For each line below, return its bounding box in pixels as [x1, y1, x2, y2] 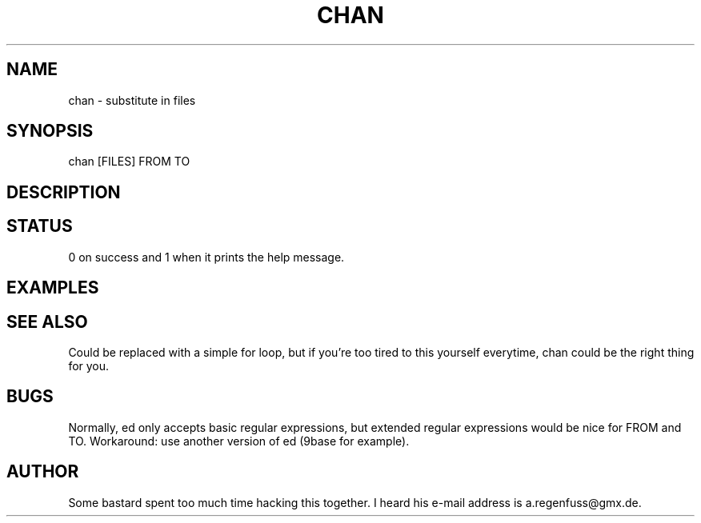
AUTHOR [6, 461, 79, 482]
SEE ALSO [6, 311, 88, 332]
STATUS [6, 216, 73, 237]
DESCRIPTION [6, 182, 121, 202]
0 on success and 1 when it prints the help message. [68, 250, 345, 264]
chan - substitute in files [68, 93, 196, 107]
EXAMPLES [6, 277, 99, 298]
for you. [68, 358, 110, 373]
